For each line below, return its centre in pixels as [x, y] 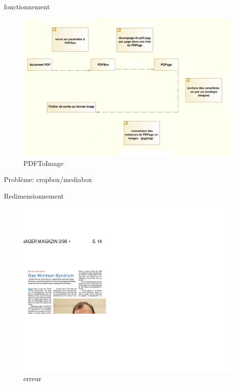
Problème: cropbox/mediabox [48, 179]
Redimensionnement [34, 196]
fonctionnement [27, 6]
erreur [32, 378]
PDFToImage [44, 163]
